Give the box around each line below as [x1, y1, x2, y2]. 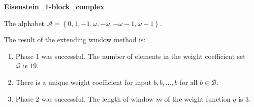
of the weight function [164, 93, 231, 104]
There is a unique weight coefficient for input [15, 77, 152, 87]
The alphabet [4, 18, 45, 28]
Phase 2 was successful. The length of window [15, 93, 154, 104]
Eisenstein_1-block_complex [4, 1, 104, 11]
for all [180, 77, 198, 87]
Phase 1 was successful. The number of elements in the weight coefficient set [15, 51, 246, 61]
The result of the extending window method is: [4, 34, 146, 45]
